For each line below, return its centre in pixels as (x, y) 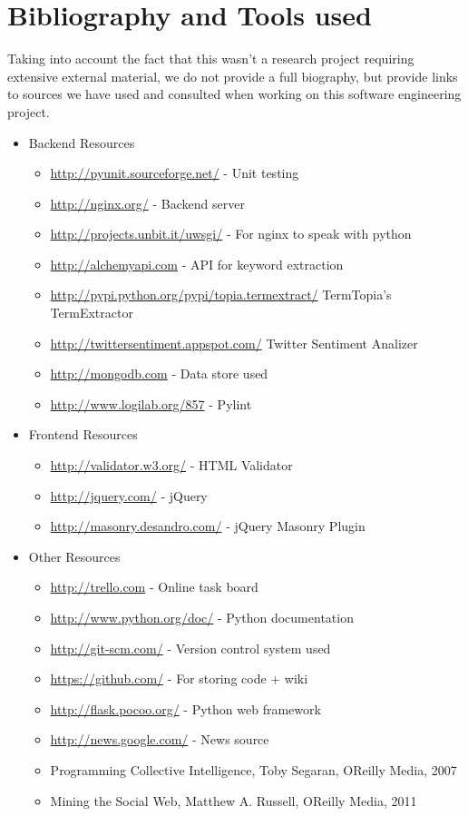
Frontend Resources (83, 434)
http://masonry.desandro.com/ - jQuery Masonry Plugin (208, 526)
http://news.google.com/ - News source (160, 739)
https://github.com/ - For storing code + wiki (179, 678)
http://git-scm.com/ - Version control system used (190, 648)
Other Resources (74, 556)
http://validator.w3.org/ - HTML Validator (171, 465)
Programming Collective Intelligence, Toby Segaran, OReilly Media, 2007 (253, 769)
